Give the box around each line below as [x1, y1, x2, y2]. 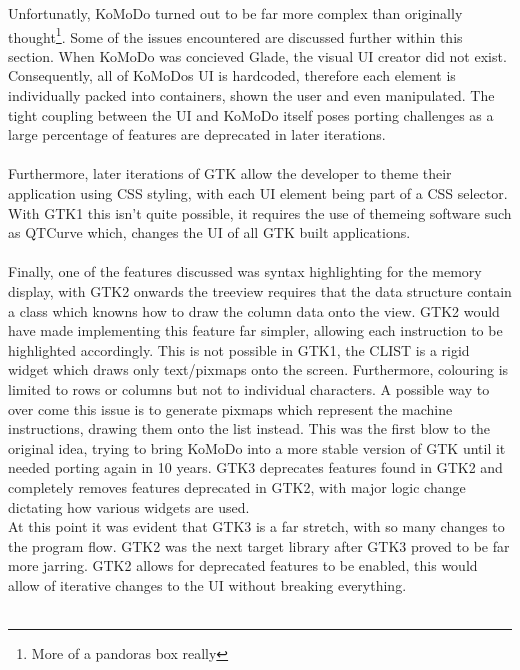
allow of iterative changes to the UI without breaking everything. [8, 574, 407, 595]
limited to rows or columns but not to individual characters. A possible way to [8, 378, 490, 399]
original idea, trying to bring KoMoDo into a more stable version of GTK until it [8, 437, 506, 458]
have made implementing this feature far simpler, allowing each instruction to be [8, 320, 503, 341]
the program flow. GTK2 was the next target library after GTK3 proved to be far [8, 535, 510, 556]
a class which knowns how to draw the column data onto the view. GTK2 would [8, 300, 500, 321]
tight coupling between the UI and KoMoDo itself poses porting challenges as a [8, 104, 494, 125]
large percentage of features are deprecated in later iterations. [8, 124, 386, 145]
